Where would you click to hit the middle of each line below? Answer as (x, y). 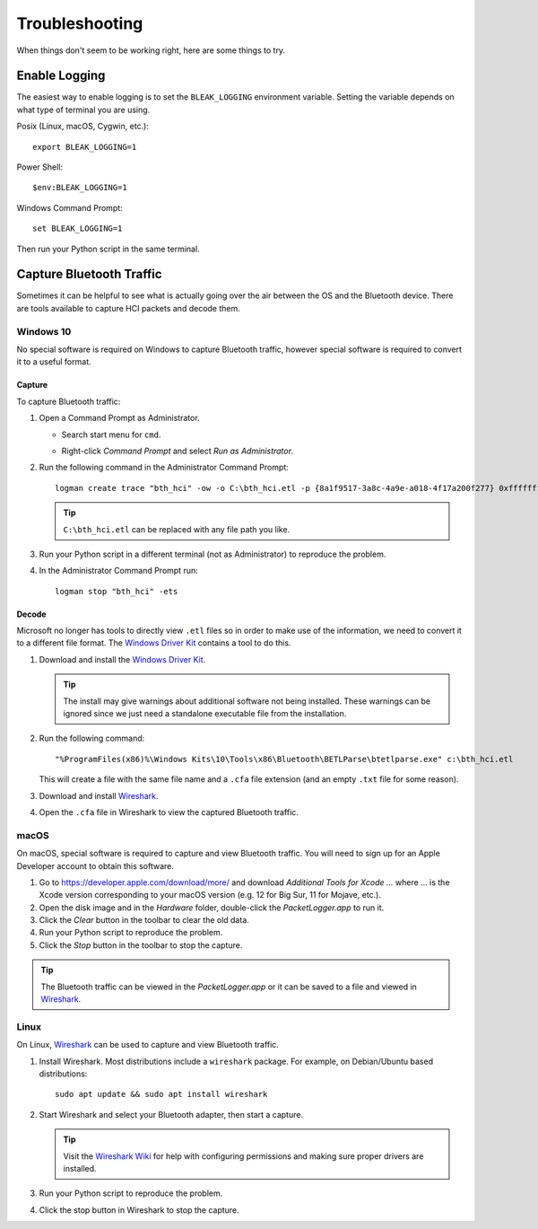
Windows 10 (44, 331)
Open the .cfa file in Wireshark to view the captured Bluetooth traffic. (169, 812)
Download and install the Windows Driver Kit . (122, 659)
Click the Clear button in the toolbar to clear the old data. (144, 920)
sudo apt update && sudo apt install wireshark (161, 1094)
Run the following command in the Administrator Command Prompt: (164, 468)
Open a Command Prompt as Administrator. (120, 418)
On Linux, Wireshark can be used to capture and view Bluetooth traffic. (148, 1045)
